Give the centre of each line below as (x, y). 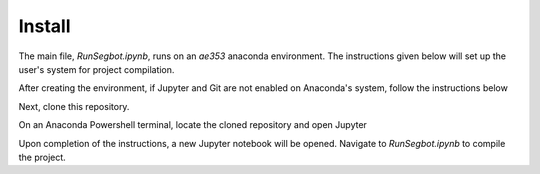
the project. (42, 157)
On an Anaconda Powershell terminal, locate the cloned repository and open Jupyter (192, 125)
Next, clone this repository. (74, 106)
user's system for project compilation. (96, 69)
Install (44, 26)
